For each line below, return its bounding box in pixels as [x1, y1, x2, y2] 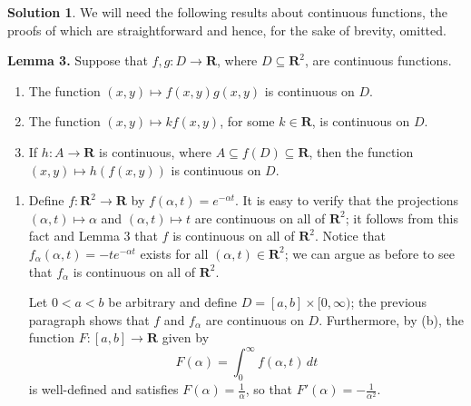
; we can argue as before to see [284, 243, 455, 262]
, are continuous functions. [305, 51, 452, 70]
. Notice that [314, 226, 387, 245]
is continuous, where [99, 142, 211, 161]
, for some [220, 112, 275, 131]
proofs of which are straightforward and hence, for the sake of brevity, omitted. [7, 20, 446, 39]
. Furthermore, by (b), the [319, 310, 464, 329]
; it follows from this [345, 208, 459, 227]
